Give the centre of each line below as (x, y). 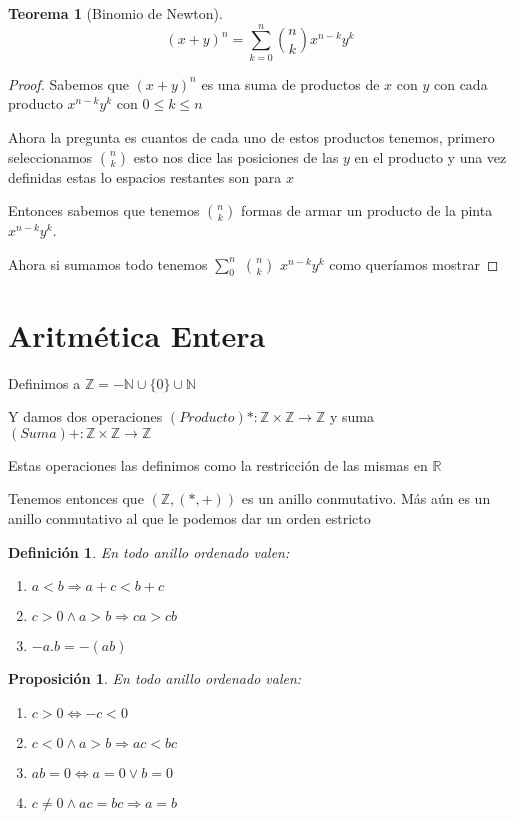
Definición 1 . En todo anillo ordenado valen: (149, 551)
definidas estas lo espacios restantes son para (145, 176)
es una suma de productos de (290, 83)
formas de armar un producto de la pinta (367, 210)
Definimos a (44, 382)
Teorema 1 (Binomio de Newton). (115, 13)
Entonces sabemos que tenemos (104, 210)
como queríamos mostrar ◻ (414, 263)
